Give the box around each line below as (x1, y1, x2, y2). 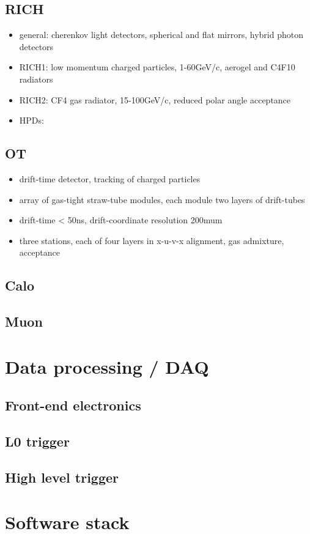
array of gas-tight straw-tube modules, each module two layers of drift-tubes (19, 193, 305, 206)
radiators (19, 72, 53, 85)
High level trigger (5, 467, 119, 486)
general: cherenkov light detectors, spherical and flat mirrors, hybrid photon (19, 28, 303, 41)
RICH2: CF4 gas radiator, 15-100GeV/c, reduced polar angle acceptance (19, 93, 291, 106)
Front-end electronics (5, 396, 141, 415)
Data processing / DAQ (5, 354, 209, 379)
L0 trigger (5, 432, 70, 451)
